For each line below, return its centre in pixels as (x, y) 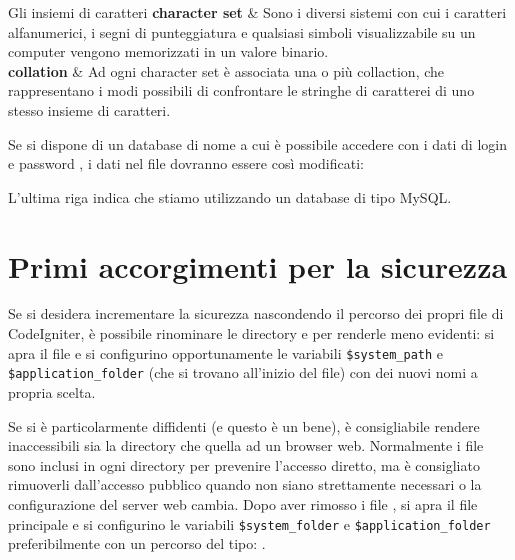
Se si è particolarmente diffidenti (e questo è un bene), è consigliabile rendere (244, 425)
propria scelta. (52, 391)
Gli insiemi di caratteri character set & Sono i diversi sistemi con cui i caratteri (257, 12)
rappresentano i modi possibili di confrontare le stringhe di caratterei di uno (241, 90)
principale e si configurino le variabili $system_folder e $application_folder (249, 523)
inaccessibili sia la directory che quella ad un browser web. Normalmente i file (246, 445)
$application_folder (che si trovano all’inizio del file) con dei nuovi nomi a (243, 372)
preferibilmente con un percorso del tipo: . (137, 543)
